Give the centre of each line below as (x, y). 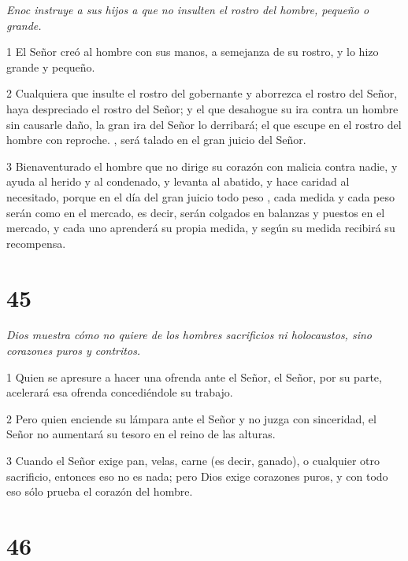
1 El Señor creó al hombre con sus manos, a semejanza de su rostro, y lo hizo (193, 52)
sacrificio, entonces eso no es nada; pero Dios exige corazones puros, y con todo (197, 476)
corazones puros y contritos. (74, 351)
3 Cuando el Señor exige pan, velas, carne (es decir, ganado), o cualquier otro (193, 460)
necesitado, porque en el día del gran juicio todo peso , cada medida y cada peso (201, 196)
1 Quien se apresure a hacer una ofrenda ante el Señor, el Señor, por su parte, (194, 376)
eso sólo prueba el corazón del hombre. (100, 491)
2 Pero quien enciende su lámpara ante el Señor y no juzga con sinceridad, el (191, 418)
